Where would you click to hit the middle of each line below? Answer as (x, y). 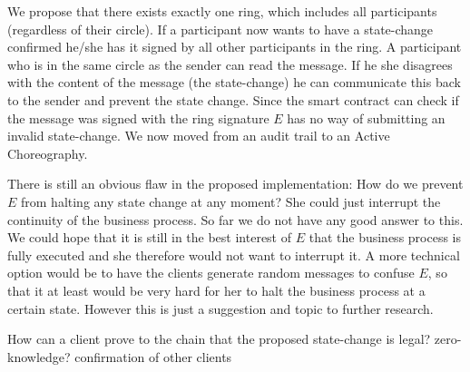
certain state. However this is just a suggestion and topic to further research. (220, 308)
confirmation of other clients (153, 356)
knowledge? (39, 356)
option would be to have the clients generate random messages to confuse (211, 273)
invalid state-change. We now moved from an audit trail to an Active (199, 136)
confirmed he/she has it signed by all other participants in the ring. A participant (235, 47)
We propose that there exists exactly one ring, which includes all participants (222, 11)
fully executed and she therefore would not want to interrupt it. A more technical (234, 255)
